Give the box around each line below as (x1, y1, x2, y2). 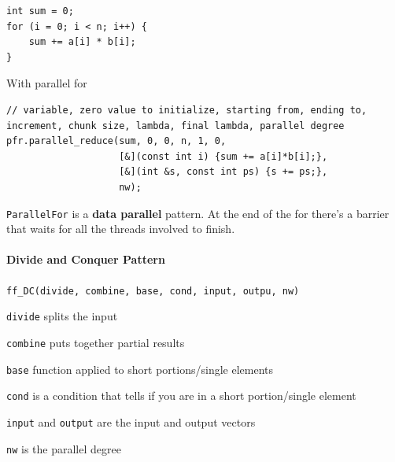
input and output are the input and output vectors (6, 413, 256, 430)
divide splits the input (6, 308, 118, 324)
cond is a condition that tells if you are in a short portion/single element (6, 387, 356, 404)
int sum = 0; (6, 6, 74, 17)
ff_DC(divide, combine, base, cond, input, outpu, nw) (6, 285, 300, 297)
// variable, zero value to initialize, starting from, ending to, (6, 104, 367, 116)
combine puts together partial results (6, 334, 185, 350)
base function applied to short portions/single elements (6, 360, 273, 377)
